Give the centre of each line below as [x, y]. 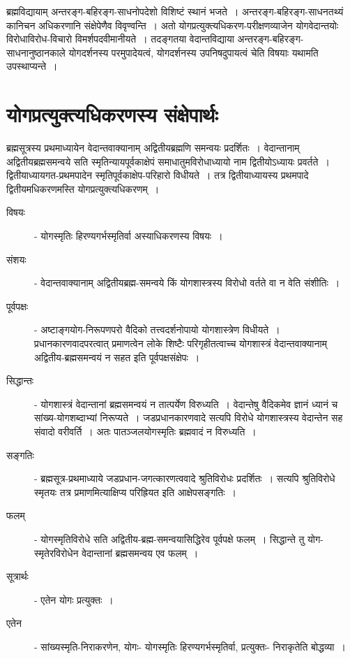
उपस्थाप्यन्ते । [32, 66]
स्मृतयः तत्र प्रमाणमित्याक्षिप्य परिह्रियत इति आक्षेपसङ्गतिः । [136, 492]
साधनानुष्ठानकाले [36, 52]
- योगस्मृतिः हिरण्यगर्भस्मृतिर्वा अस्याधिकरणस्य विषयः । [129, 236]
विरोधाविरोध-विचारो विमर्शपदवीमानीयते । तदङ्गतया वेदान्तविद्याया [120, 39]
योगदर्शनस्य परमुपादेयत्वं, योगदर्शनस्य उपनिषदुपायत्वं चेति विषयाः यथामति [193, 52]
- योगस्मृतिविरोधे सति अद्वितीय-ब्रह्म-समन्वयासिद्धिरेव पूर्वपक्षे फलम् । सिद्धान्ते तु [169, 538]
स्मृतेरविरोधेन [56, 552]
